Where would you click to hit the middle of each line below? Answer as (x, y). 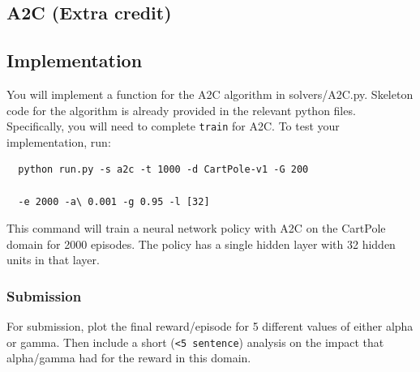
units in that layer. (53, 260)
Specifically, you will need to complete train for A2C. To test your (173, 126)
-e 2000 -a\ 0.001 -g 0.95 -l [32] (114, 201)
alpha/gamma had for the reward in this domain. (129, 358)
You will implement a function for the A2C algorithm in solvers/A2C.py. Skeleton (210, 94)
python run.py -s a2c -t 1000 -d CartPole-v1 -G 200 (163, 170)
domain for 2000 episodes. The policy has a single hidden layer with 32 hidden (201, 244)
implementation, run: (59, 141)
